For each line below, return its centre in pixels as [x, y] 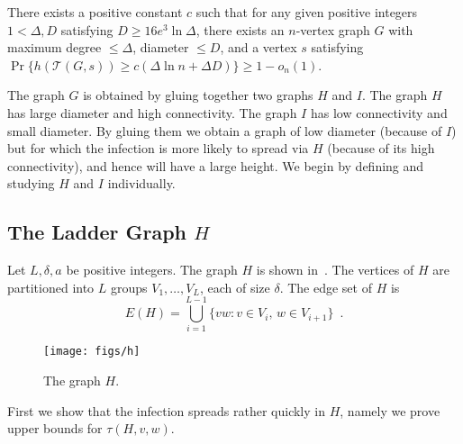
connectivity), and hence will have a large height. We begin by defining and [216, 165]
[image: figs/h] [92, 352]
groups [129, 287]
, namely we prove [390, 410]
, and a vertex [259, 47]
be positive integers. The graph [152, 270]
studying [31, 183]
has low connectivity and [379, 112]
